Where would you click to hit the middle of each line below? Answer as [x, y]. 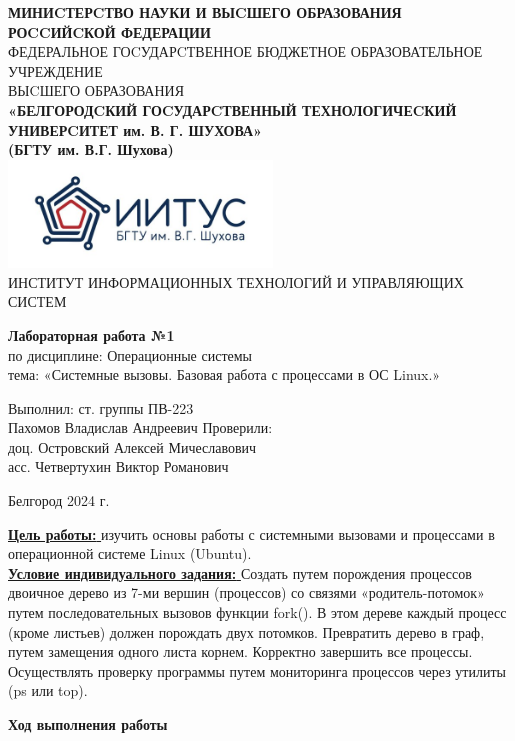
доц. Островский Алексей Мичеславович [132, 446]
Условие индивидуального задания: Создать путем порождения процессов [240, 572]
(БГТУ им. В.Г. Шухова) [91, 149]
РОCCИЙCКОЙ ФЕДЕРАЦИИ [109, 31]
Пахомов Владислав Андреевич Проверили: [140, 427]
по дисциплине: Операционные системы [130, 354]
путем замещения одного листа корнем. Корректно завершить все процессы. [240, 651]
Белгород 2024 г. [59, 500]
